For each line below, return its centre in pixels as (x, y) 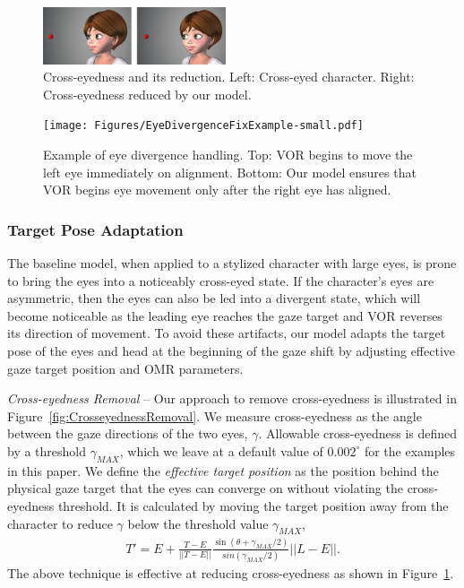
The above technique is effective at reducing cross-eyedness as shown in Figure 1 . (231, 573)
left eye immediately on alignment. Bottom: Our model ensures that (230, 172)
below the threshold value (198, 523)
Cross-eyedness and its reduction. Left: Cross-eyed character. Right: (229, 77)
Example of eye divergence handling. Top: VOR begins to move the (228, 155)
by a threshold (47, 450)
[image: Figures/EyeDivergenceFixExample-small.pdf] (203, 126)
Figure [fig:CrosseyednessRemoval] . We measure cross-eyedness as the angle (215, 415)
